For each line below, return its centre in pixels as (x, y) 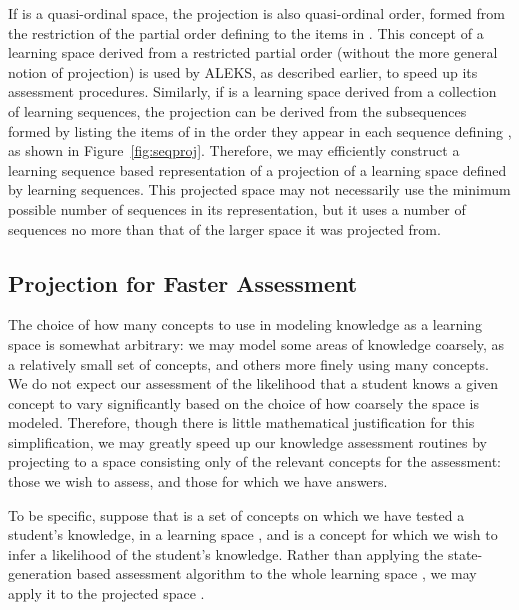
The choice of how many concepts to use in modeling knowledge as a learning (245, 324)
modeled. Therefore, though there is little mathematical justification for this (241, 422)
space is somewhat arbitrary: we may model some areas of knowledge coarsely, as (256, 343)
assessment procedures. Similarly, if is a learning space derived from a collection (252, 91)
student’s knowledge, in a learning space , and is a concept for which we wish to (253, 534)
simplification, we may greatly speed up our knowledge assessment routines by (247, 441)
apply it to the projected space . (106, 593)
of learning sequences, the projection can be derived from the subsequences (237, 110)
